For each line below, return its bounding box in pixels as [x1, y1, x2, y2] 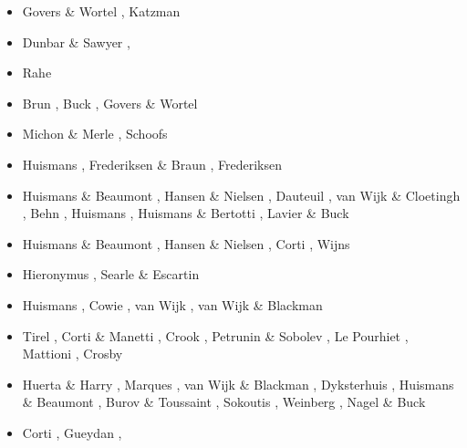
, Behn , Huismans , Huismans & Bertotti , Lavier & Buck [22, 203, 349, 223]
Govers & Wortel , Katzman [22, 2, 181, 20]
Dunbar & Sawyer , [22, 32, 130, 51]
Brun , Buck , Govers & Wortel [22, 93, 198, 112]
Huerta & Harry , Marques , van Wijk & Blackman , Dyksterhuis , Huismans [22, 374, 454, 393]
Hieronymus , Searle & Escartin [22, 265, 200, 284]
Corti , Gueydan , [22, 422, 122, 442]
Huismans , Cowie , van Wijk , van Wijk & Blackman [22, 295, 323, 314]
